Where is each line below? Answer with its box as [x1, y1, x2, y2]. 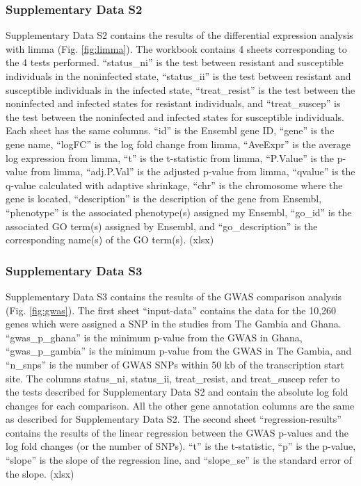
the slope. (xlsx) [6, 466, 74, 480]
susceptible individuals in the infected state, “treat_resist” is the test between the [6, 82, 355, 97]
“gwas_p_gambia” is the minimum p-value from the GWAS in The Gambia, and [6, 343, 352, 358]
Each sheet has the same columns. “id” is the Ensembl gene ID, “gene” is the [6, 123, 335, 138]
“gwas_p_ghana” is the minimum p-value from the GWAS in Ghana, [6, 330, 303, 344]
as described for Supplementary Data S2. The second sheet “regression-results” [6, 412, 342, 426]
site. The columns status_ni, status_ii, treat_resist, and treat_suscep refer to [6, 371, 340, 385]
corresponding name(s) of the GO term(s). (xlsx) [6, 232, 214, 247]
